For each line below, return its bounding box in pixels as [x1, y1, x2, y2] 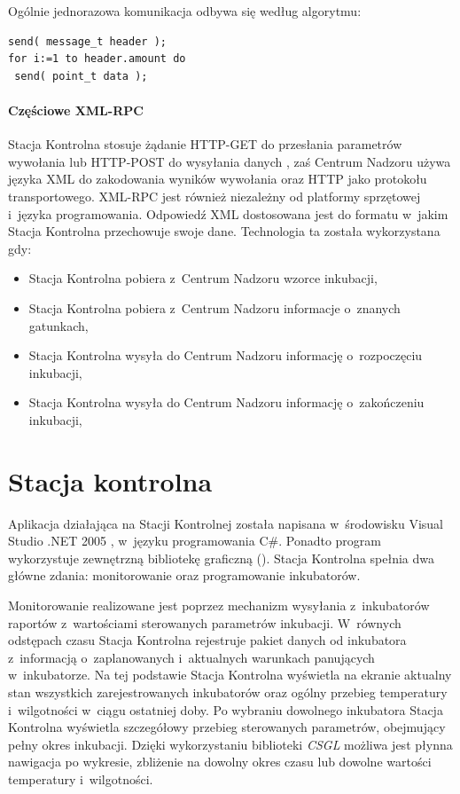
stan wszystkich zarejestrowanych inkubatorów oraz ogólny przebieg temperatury [8, 682, 448, 701]
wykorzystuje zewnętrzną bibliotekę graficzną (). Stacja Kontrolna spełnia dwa [8, 548, 435, 567]
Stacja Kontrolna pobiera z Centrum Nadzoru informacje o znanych [28, 298, 401, 317]
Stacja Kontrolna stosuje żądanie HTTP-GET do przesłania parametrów [8, 135, 402, 153]
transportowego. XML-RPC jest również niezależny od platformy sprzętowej [8, 186, 421, 205]
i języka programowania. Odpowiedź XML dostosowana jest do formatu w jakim [8, 204, 448, 223]
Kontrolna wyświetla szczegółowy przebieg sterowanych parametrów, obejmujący [8, 718, 446, 736]
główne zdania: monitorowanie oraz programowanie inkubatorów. [8, 566, 361, 585]
